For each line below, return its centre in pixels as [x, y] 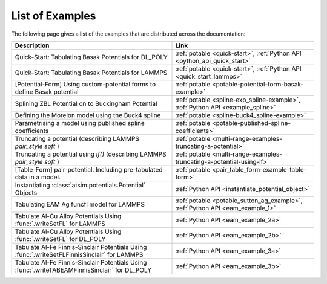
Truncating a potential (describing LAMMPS [77, 138]
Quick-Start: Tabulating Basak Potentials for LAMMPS [91, 73]
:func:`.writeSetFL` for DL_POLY [60, 239]
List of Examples [54, 16]
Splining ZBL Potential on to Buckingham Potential [86, 103]
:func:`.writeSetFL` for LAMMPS [60, 224]
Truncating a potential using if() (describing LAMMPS [91, 154]
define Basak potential [47, 92]
